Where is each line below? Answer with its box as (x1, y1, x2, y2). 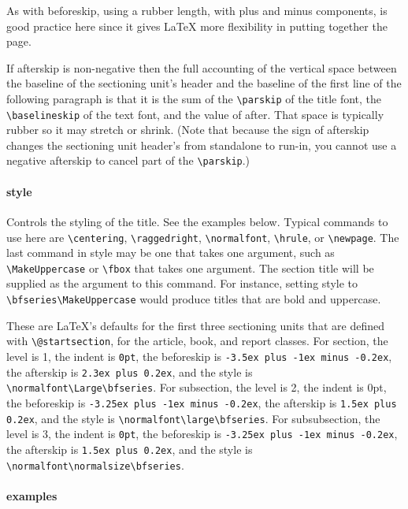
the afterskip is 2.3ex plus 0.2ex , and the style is (6, 363, 253, 380)
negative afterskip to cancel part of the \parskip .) (6, 152, 250, 169)
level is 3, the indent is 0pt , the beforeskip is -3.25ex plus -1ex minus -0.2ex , (6, 425, 398, 442)
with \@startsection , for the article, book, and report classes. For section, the (6, 333, 388, 349)
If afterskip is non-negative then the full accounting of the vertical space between (6, 59, 397, 76)
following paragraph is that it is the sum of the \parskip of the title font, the (6, 90, 382, 106)
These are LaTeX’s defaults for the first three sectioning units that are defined (6, 317, 384, 333)
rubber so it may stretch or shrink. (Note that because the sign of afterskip (6, 121, 369, 138)
